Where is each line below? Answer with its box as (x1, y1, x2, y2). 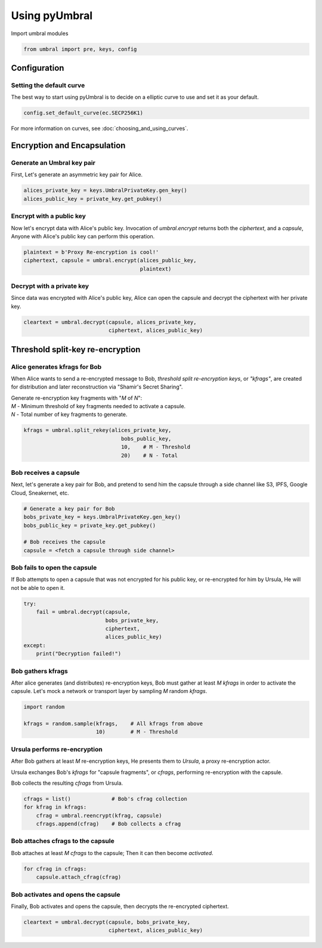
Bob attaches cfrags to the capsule (11, 837, 114, 846)
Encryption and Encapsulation (11, 141, 126, 151)
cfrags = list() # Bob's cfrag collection (23, 795, 187, 802)
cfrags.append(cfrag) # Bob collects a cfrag (36, 820, 181, 828)
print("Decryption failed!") (36, 650, 122, 657)
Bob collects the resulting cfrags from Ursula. (11, 779, 123, 787)
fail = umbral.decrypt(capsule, (36, 608, 131, 616)
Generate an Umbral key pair (11, 158, 95, 167)
